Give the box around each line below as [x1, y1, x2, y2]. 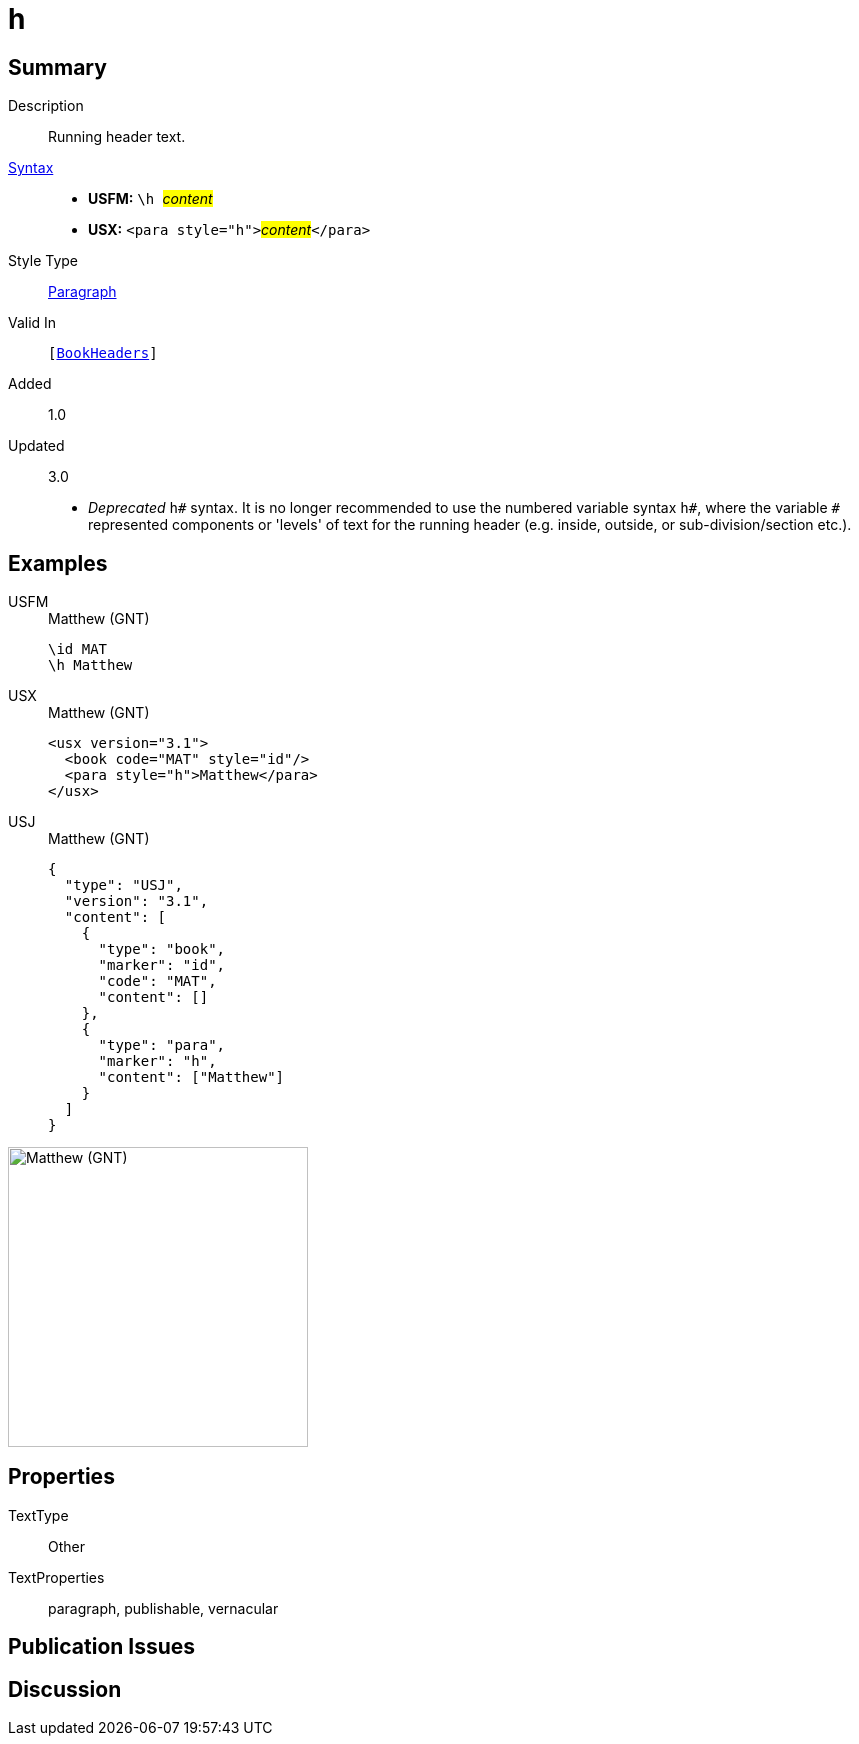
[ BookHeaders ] [48, 345, 158, 362]
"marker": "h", [98, 1053, 217, 1070]
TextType [8, 1506, 69, 1524]
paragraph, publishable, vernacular [48, 1599, 279, 1617]
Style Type [8, 252, 79, 270]
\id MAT [48, 641, 108, 658]
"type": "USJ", [64, 877, 183, 894]
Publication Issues [8, 1634, 196, 1660]
